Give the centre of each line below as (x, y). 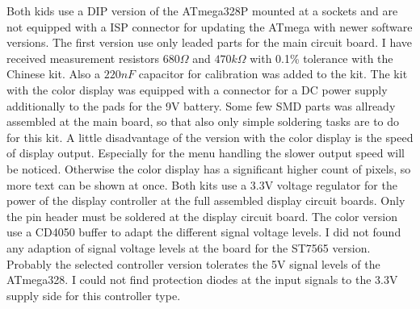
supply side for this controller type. (94, 295)
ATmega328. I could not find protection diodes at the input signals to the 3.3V (202, 280)
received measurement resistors (83, 58)
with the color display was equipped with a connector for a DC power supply (197, 89)
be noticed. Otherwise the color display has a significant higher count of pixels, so (209, 168)
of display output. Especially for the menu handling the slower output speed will (206, 153)
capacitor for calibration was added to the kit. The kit (273, 74)
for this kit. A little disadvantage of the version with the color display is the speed (210, 137)
